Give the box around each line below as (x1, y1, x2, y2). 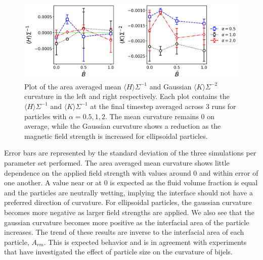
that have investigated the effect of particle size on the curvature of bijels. (4, 246, 233, 257)
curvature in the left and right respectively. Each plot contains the (24, 91, 230, 101)
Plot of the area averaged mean (24, 81, 121, 91)
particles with (24, 111, 67, 121)
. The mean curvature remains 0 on (105, 111, 215, 121)
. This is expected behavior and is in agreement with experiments (43, 236, 247, 247)
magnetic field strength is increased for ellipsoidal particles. (24, 130, 208, 141)
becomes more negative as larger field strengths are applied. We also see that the (4, 206, 254, 217)
